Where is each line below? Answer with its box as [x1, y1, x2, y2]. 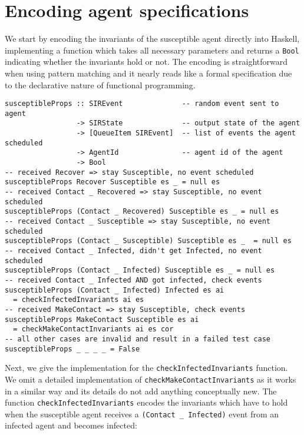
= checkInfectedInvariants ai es [13, 295, 144, 304]
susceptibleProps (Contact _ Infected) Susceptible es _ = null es [5, 266, 275, 275]
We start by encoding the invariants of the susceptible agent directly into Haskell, [5, 32, 300, 45]
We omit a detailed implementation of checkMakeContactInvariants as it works [5, 373, 296, 385]
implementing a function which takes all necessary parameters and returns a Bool [5, 44, 299, 56]
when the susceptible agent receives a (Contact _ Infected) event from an [5, 407, 279, 420]
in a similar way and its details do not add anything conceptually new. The [5, 384, 277, 397]
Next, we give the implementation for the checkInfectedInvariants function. [5, 361, 288, 374]
